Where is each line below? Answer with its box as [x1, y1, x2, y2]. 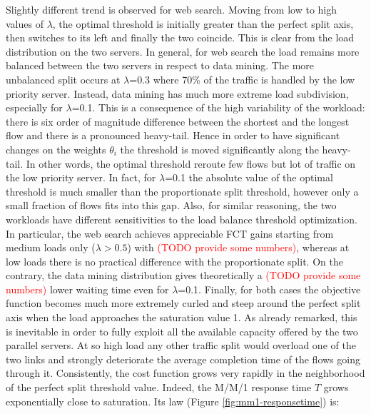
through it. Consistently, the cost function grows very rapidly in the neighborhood [6, 365, 365, 380]
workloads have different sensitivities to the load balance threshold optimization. [6, 211, 357, 226]
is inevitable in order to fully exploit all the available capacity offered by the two [6, 323, 358, 338]
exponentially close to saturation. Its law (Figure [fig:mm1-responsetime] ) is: [6, 393, 340, 408]
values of [6, 16, 44, 31]
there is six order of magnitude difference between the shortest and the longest [6, 113, 350, 128]
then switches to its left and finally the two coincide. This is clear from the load [6, 30, 355, 45]
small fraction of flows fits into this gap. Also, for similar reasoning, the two [6, 198, 337, 213]
